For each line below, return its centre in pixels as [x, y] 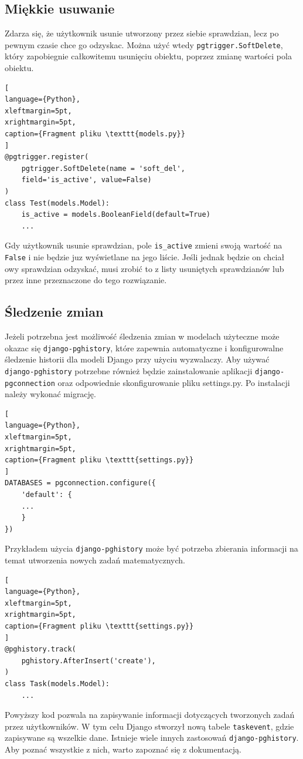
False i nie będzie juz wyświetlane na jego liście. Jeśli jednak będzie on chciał [145, 257]
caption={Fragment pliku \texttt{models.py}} [95, 134]
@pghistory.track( [40, 649]
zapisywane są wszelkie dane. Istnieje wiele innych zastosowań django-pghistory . [152, 738]
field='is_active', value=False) [86, 180]
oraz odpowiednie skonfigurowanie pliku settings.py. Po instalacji [174, 382]
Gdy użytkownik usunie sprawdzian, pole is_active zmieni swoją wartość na [144, 245]
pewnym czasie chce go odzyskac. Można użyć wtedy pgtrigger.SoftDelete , [144, 44]
